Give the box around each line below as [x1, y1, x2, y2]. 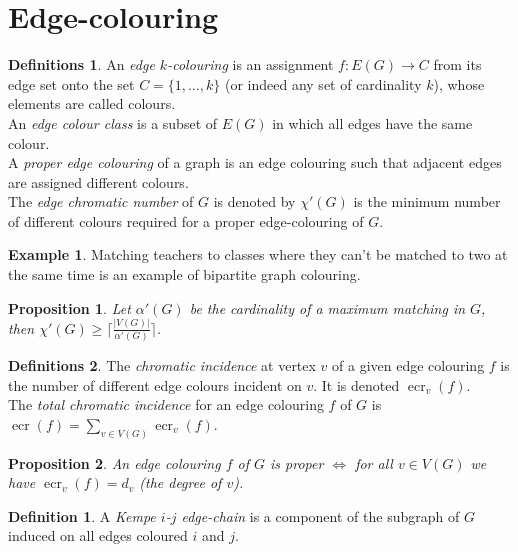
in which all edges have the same [272, 112, 473, 133]
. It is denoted [313, 374, 400, 395]
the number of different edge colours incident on [8, 374, 302, 395]
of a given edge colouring [332, 354, 485, 375]
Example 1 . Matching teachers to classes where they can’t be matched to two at [8, 244, 508, 265]
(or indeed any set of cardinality [224, 73, 422, 94]
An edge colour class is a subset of [8, 112, 218, 133]
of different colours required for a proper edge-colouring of [8, 210, 364, 231]
